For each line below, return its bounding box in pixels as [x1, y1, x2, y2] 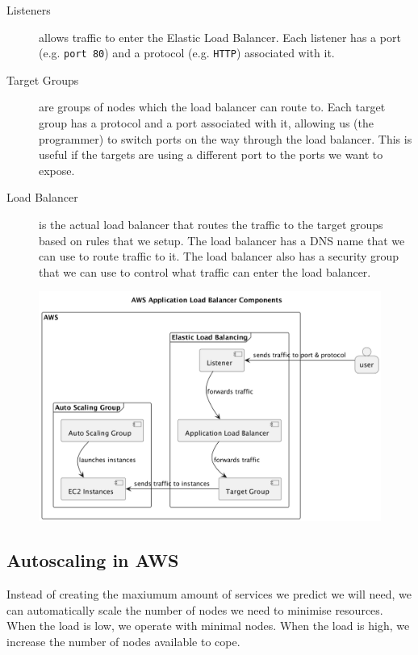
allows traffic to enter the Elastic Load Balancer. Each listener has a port [39, 28, 401, 45]
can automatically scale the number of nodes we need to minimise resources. [6, 601, 383, 618]
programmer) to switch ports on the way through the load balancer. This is [39, 130, 412, 147]
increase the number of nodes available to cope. [6, 632, 240, 649]
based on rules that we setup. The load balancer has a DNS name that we [39, 232, 405, 248]
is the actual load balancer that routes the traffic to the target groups [39, 216, 383, 232]
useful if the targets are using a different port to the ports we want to [39, 146, 383, 163]
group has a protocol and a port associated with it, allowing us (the [39, 115, 374, 131]
